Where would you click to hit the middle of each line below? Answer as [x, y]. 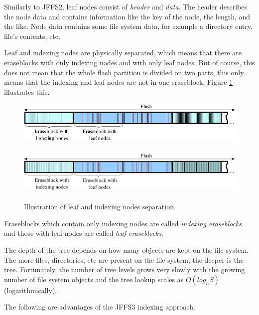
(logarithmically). [31, 290]
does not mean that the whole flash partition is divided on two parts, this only [124, 72]
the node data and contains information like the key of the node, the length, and [127, 16]
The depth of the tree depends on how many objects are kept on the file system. [127, 249]
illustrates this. [27, 91]
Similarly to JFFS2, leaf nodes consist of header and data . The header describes [126, 6]
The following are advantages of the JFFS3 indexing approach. [100, 307]
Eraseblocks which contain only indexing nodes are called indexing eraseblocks [123, 223]
